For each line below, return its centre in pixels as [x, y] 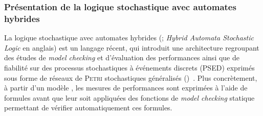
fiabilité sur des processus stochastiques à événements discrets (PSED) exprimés [129, 67]
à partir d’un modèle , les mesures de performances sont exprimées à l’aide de [126, 88]
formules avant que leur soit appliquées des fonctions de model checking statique [129, 97]
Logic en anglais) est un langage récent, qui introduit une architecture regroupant [132, 47]
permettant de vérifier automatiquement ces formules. [88, 108]
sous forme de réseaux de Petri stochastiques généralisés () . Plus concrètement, [131, 77]
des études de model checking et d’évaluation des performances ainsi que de [122, 57]
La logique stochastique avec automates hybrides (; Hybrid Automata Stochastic [129, 38]
